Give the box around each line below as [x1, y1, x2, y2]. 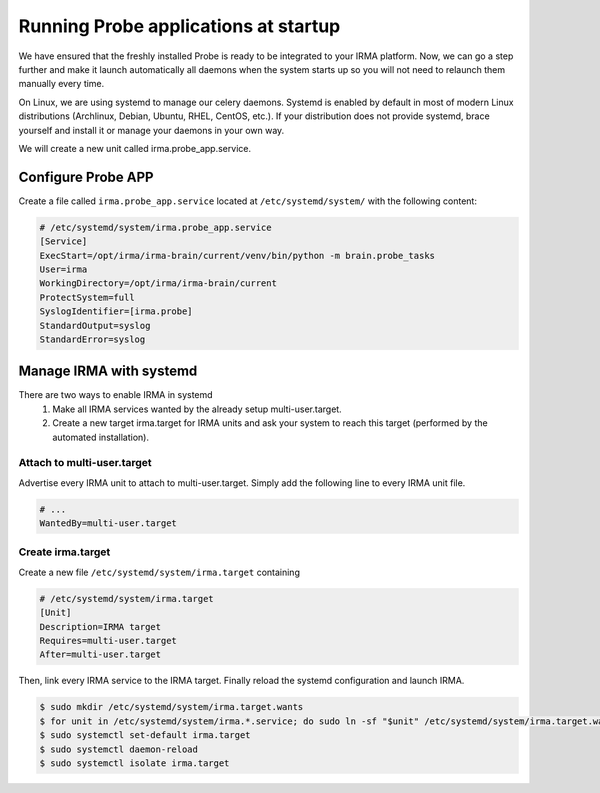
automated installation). [52, 431, 150, 443]
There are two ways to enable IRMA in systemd [18, 389, 214, 401]
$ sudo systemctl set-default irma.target [39, 730, 251, 741]
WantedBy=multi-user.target [39, 518, 177, 529]
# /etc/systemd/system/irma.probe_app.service [39, 221, 272, 233]
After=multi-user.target [39, 649, 162, 660]
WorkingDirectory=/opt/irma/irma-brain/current [39, 278, 277, 289]
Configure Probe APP [18, 168, 154, 185]
